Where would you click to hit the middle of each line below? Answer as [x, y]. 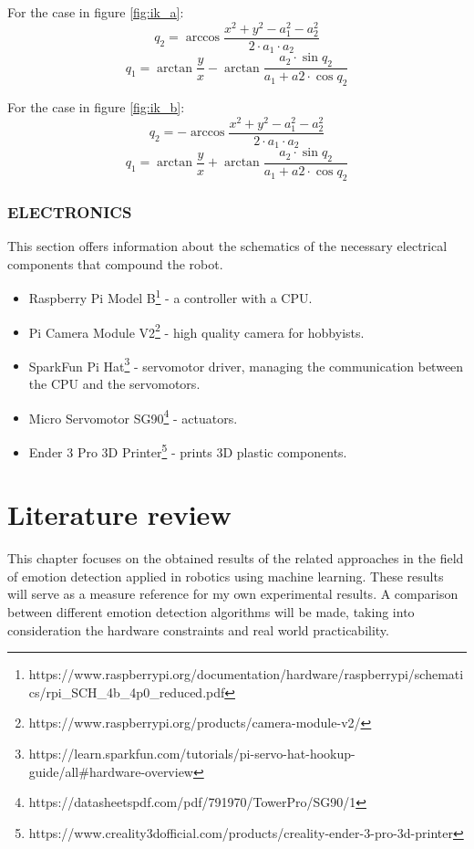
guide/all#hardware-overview [111, 771]
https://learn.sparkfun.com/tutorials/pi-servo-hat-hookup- [192, 753]
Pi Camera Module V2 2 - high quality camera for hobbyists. [196, 330]
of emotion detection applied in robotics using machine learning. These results [226, 576]
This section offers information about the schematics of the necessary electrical [227, 246]
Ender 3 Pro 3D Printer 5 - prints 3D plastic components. [188, 450]
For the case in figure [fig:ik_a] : [96, 12]
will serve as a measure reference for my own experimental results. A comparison [233, 594]
